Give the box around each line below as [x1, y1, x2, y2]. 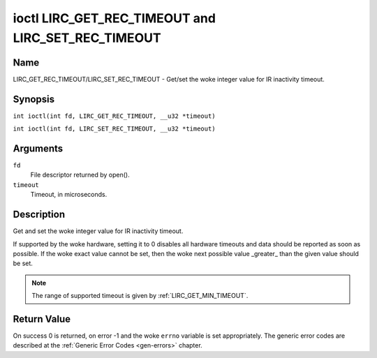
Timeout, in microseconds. [30, 191, 108, 199]
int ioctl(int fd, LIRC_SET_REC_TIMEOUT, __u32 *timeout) [13, 125, 216, 133]
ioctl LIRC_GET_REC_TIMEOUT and [13, 10, 216, 26]
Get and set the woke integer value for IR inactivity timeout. [13, 227, 184, 235]
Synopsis [13, 93, 55, 105]
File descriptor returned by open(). [30, 171, 130, 179]
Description [13, 209, 66, 221]
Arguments [13, 142, 64, 154]
